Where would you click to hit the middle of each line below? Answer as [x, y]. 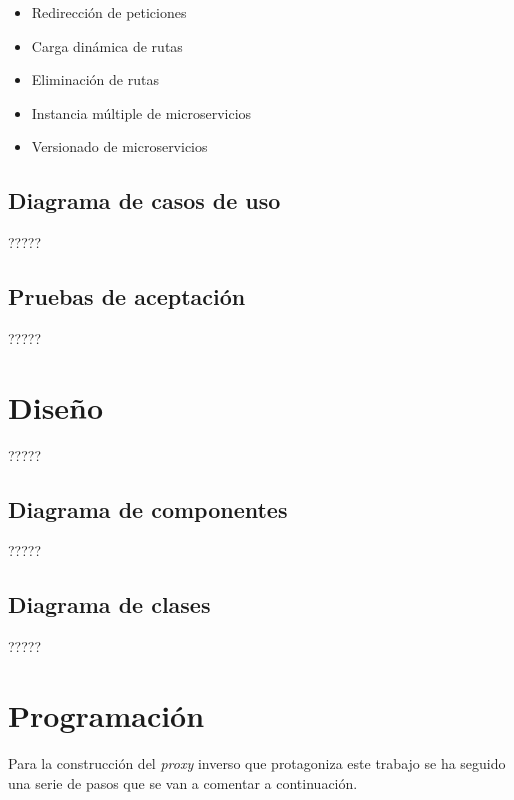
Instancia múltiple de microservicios [141, 112]
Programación [106, 715]
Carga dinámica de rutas [107, 45]
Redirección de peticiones [109, 12]
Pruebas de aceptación [127, 296]
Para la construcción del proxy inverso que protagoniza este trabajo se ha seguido [257, 763]
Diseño [56, 406]
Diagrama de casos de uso [144, 200]
